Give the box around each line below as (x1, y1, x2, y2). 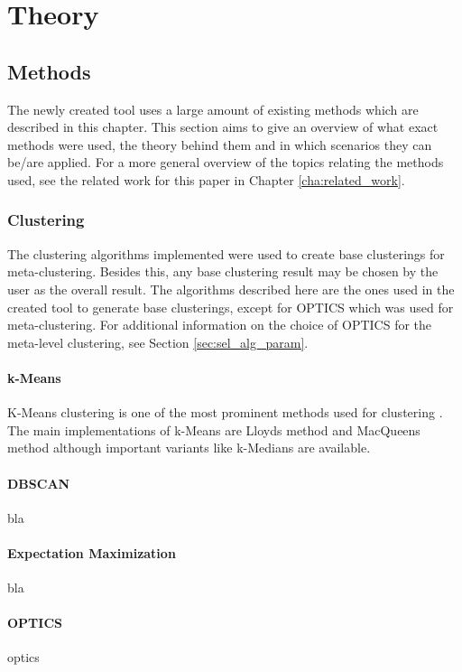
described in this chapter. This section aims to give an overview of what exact (7, 117, 439, 136)
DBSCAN (7, 473, 70, 492)
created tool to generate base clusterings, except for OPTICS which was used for (7, 297, 454, 316)
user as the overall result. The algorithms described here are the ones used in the (7, 279, 455, 298)
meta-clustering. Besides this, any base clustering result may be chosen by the (7, 262, 439, 281)
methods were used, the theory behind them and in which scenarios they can (7, 135, 432, 154)
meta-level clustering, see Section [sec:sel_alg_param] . (7, 332, 309, 351)
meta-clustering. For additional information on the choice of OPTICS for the (7, 315, 432, 334)
